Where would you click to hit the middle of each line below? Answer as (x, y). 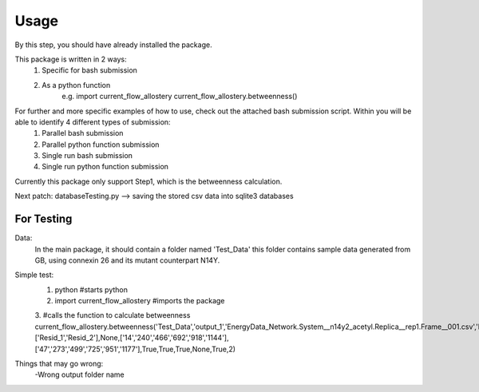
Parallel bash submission (83, 133)
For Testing (44, 219)
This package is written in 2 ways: (71, 59)
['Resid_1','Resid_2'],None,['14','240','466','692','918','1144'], (132, 338)
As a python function (76, 85)
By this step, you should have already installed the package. (113, 45)
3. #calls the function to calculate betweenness (113, 315)
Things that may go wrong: (59, 364)
